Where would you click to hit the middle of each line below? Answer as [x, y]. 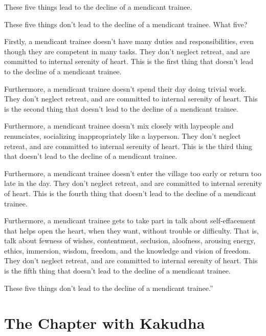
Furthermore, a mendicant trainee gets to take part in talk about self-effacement [130, 220]
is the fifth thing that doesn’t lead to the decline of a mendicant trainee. [117, 271]
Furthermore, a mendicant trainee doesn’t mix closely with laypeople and [119, 126]
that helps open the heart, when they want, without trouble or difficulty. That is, [131, 230]
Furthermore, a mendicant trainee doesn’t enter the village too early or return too [133, 173]
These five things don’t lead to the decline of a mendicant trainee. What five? [126, 24]
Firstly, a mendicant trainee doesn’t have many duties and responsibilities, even [129, 41]
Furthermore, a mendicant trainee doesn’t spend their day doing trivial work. [125, 88]
